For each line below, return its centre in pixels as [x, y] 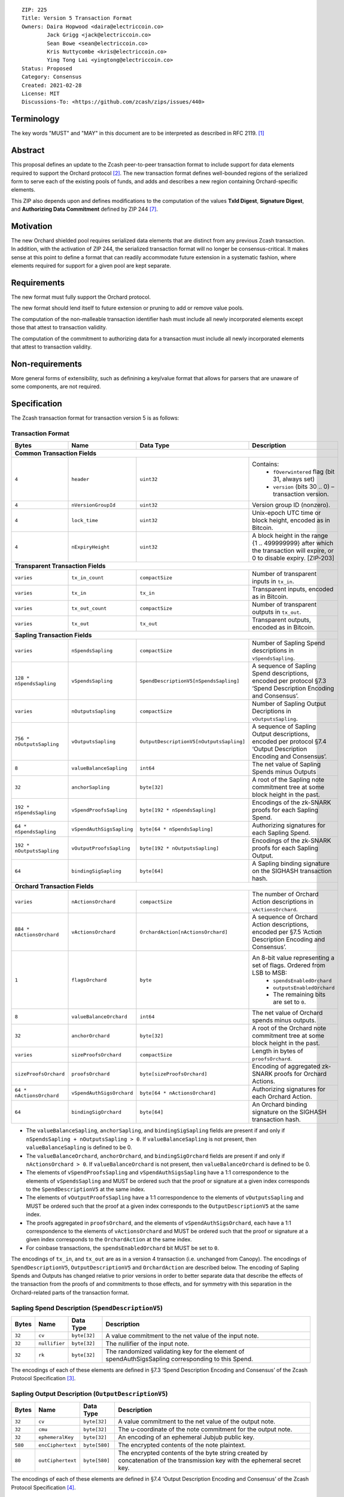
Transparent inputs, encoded [293, 589]
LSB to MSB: [270, 973]
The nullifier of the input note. [147, 1343]
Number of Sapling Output [289, 704]
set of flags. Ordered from [289, 965]
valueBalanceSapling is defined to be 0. [79, 1147]
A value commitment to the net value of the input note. [182, 1335]
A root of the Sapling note [288, 780]
